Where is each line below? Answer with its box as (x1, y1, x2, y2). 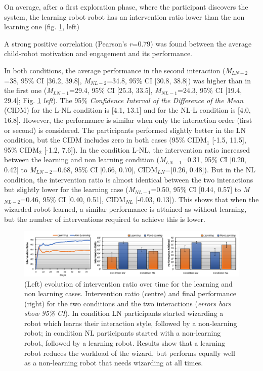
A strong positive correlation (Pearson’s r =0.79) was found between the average (4, 38, 252, 49)
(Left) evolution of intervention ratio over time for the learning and (24, 278, 233, 289)
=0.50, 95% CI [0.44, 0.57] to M (151, 184, 250, 195)
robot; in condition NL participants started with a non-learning (24, 328, 221, 338)
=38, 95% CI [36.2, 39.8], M (4, 75, 91, 85)
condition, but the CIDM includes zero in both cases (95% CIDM (4, 134, 207, 145)
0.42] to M (4, 164, 36, 174)
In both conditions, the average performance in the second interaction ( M (4, 65, 232, 75)
